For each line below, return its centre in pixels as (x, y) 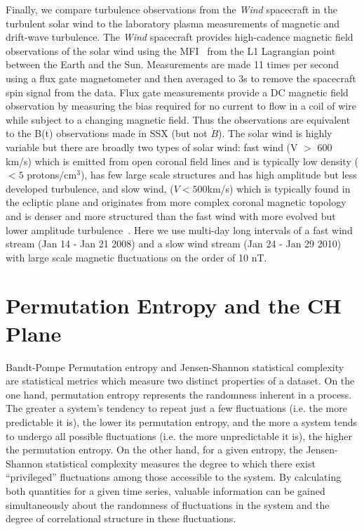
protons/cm (52, 175)
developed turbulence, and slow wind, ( (90, 188)
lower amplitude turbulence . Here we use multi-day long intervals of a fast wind (179, 230)
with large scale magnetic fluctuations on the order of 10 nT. (136, 257)
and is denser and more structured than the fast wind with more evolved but (171, 215)
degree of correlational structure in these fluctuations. (121, 518)
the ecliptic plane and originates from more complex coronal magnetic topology (176, 202)
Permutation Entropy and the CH (174, 305)
